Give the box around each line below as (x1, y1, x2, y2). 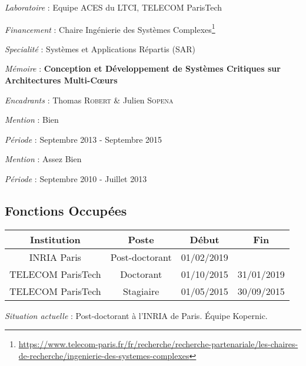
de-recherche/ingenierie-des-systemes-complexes (18, 349, 189, 361)
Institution (29, 232, 81, 246)
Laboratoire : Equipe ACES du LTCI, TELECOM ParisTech (5, 1, 222, 13)
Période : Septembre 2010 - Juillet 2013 (5, 173, 147, 184)
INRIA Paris (29, 250, 81, 264)
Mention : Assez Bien (5, 153, 82, 165)
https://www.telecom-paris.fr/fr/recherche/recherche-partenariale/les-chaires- (18, 338, 298, 350)
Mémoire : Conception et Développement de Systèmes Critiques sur (5, 62, 281, 75)
